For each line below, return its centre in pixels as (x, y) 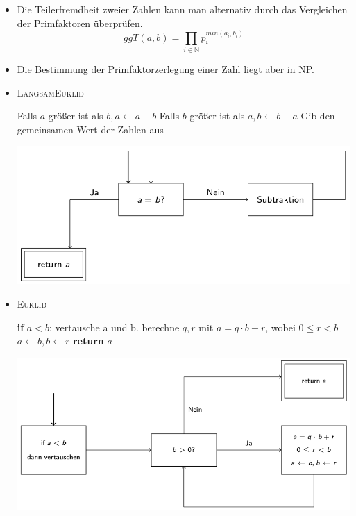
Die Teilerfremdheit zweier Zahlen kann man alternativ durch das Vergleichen (182, 9)
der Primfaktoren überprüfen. (80, 23)
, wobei (280, 327)
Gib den (318, 116)
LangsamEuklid (50, 92)
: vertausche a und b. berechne (114, 327)
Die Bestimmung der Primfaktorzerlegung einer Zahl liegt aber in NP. (166, 69)
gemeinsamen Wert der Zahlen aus (90, 129)
